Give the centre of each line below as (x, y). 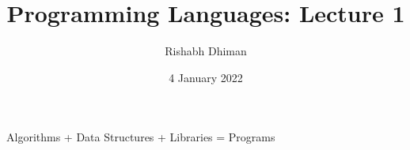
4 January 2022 (206, 77)
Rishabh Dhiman (206, 51)
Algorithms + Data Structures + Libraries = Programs (141, 137)
